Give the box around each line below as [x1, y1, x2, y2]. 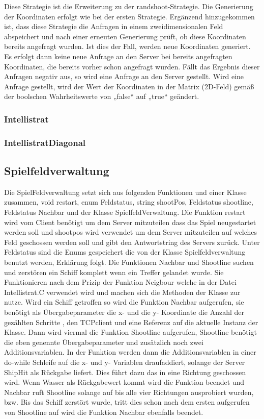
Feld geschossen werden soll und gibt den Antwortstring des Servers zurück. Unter [4, 236, 260, 247]
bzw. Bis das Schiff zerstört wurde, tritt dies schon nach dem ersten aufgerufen [4, 397, 250, 407]
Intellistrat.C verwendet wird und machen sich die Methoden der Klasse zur [4, 286, 241, 297]
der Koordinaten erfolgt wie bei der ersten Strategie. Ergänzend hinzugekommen [4, 11, 255, 21]
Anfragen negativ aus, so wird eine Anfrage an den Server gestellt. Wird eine [4, 71, 244, 82]
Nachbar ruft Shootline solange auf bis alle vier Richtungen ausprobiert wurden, [4, 386, 254, 397]
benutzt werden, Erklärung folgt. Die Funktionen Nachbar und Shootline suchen [4, 256, 254, 267]
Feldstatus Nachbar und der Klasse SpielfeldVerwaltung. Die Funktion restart [4, 207, 246, 217]
